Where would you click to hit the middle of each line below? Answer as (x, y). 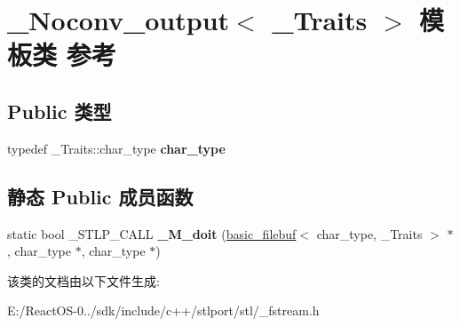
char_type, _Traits (369, 233)
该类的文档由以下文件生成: (83, 280)
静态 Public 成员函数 (100, 196)
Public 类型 (59, 111)
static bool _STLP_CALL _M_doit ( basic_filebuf (152, 233)
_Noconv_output (119, 20)
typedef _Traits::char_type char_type (116, 148)
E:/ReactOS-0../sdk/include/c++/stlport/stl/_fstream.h (163, 310)
